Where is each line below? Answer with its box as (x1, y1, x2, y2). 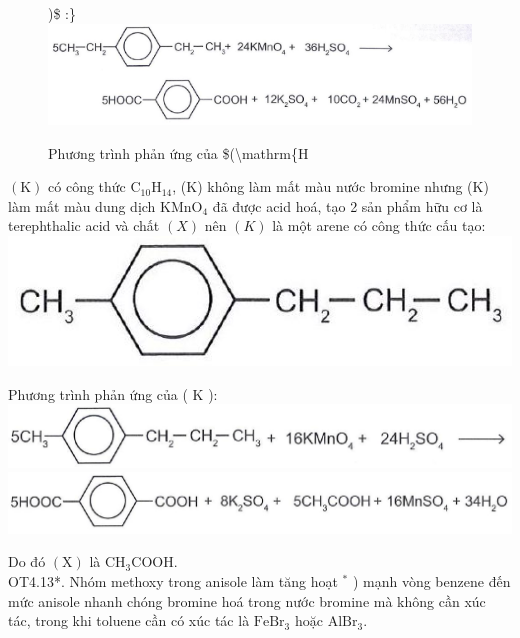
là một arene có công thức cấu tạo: (272, 215, 486, 236)
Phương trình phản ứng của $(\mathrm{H (48, 142, 309, 163)
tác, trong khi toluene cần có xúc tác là (8, 610, 250, 631)
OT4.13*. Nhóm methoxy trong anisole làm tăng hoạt (8, 571, 338, 592)
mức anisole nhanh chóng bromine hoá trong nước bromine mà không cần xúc (8, 590, 486, 611)
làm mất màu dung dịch (8, 195, 156, 216)
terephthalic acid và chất (8, 215, 160, 236)
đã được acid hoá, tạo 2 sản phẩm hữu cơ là (212, 195, 483, 216)
